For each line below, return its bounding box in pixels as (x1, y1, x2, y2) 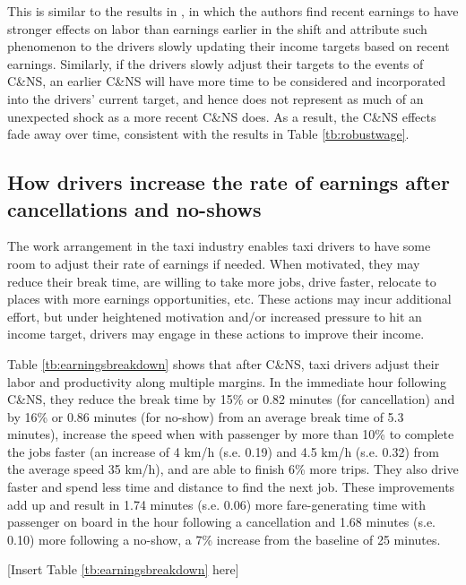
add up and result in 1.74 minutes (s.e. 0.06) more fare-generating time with (7, 495, 427, 513)
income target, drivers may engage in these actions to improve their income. (7, 324, 425, 343)
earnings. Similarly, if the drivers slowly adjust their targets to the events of (7, 54, 424, 73)
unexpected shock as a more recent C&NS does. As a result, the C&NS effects (7, 107, 436, 125)
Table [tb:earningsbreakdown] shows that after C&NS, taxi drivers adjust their (7, 354, 440, 373)
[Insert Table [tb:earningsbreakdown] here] (7, 560, 239, 579)
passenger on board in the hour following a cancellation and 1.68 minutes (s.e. (7, 512, 436, 531)
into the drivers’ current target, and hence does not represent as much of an (7, 89, 424, 108)
